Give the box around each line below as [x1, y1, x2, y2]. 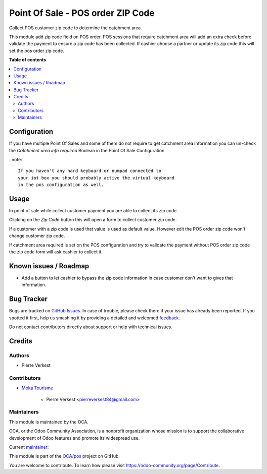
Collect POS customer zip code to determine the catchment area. [9, 25, 142, 31]
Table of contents [9, 57, 46, 63]
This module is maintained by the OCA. [9, 419, 89, 425]
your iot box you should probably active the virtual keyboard [18, 175, 175, 180]
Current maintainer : [9, 444, 49, 450]
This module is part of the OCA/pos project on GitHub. [9, 453, 120, 459]
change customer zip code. [9, 233, 65, 239]
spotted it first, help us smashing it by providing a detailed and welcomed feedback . [9, 315, 180, 321]
